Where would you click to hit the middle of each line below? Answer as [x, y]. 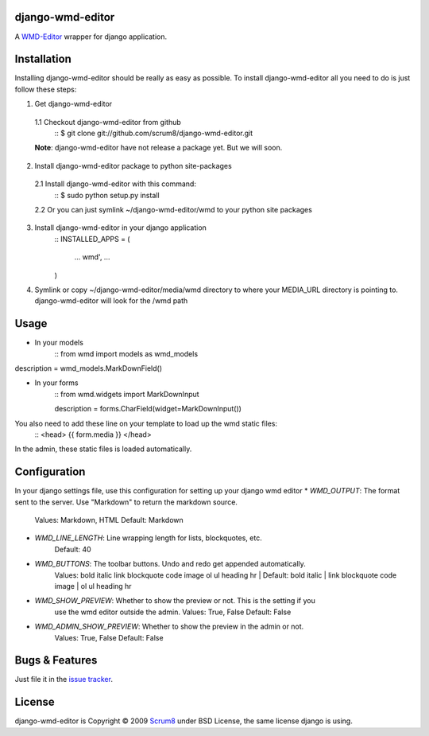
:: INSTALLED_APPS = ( [92, 239]
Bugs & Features [56, 660]
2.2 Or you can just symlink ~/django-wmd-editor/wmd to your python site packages [174, 209]
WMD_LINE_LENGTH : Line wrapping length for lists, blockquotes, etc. [148, 538]
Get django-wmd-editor [73, 104]
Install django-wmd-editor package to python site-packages [133, 166]
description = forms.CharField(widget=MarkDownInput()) [148, 409]
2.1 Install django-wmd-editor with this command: [115, 184]
